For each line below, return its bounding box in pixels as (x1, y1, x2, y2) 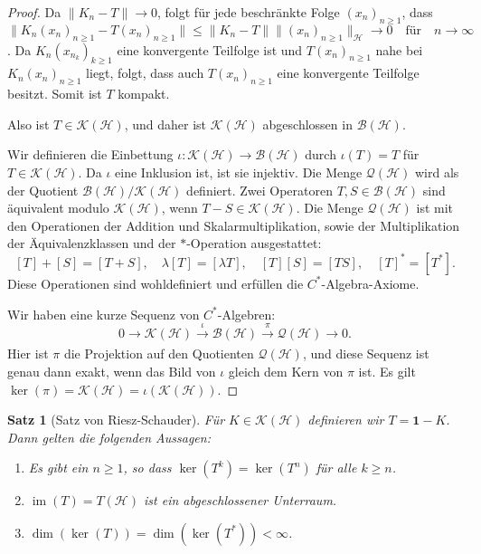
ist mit (416, 198, 454, 217)
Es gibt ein (28, 458, 89, 477)
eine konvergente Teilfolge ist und (117, 40, 303, 59)
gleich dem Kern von (228, 361, 344, 380)
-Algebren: (217, 304, 276, 323)
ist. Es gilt (358, 361, 416, 380)
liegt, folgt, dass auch (86, 63, 204, 82)
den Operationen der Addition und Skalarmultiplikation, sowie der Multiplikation (7, 215, 460, 234)
